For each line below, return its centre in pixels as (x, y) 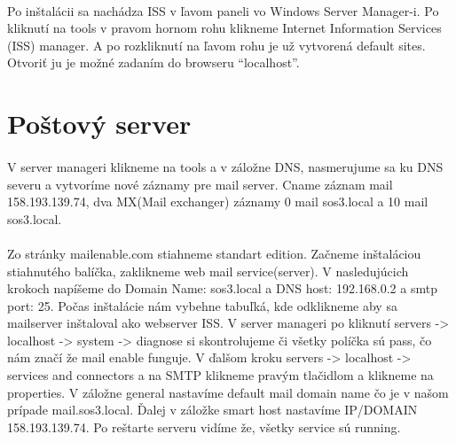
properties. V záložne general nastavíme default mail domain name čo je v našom (228, 392)
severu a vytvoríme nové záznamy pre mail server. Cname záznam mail (200, 184)
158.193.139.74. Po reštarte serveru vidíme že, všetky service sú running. (204, 426)
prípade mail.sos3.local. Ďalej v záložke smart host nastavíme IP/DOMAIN (212, 410)
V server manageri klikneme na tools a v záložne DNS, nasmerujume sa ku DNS (225, 166)
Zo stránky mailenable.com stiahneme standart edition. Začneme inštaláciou (214, 253)
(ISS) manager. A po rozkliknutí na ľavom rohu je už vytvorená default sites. (216, 45)
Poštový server (99, 124)
